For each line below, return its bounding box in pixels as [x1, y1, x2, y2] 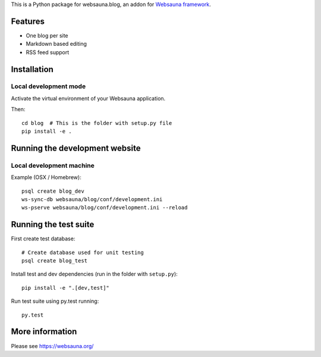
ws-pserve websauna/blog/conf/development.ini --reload [21, 204, 188, 211]
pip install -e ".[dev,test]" [21, 284, 110, 291]
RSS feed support [26, 48, 70, 56]
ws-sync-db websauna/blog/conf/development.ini [21, 196, 163, 202]
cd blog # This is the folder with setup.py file [21, 120, 172, 126]
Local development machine [11, 161, 95, 170]
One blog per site [26, 32, 68, 39]
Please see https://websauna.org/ [11, 342, 94, 349]
